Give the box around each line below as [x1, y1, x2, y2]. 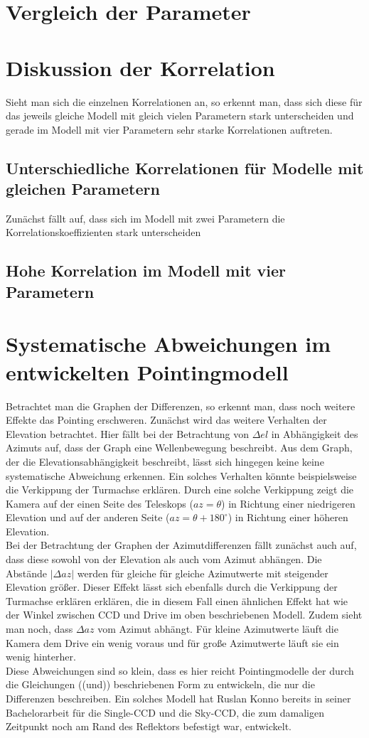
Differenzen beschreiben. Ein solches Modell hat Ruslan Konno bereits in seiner [6, 691, 351, 706]
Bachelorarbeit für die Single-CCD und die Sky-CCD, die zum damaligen [6, 705, 324, 720]
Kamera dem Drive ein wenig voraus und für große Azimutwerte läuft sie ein [6, 635, 339, 650]
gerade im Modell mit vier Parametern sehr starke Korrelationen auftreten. [6, 122, 333, 137]
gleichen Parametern [6, 178, 160, 200]
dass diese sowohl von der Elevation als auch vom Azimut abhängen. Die [6, 552, 322, 567]
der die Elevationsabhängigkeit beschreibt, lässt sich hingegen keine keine [6, 454, 324, 469]
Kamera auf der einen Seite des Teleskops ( [6, 496, 193, 510]
